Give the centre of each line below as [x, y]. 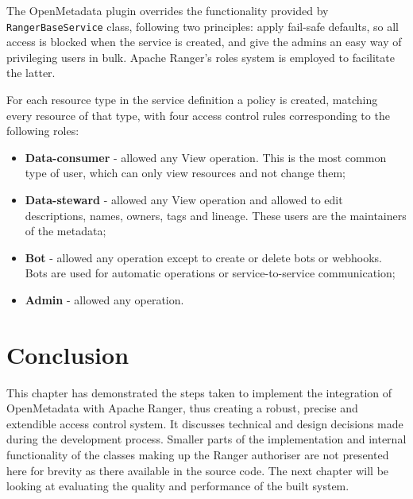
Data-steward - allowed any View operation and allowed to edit [184, 199]
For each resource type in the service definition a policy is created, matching [192, 100]
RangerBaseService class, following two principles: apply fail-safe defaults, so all [203, 26]
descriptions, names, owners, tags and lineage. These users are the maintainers [216, 215]
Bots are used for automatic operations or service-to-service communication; [210, 273]
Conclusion [68, 354]
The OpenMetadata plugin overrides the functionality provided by [168, 10]
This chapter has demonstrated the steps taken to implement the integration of [199, 392]
